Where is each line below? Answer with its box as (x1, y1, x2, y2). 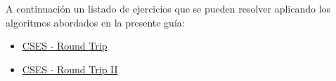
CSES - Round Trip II (22, 61, 118, 76)
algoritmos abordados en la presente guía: (6, 15, 185, 29)
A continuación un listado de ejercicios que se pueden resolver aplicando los (6, 1, 331, 15)
